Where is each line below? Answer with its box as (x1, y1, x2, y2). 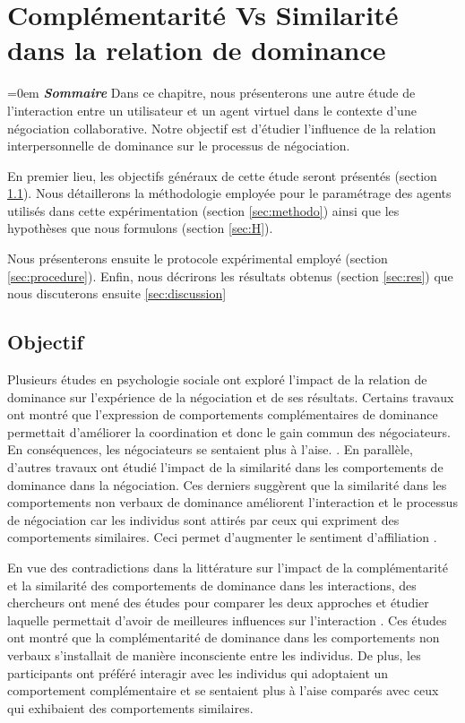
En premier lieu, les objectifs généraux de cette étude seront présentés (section (7, 166, 437, 185)
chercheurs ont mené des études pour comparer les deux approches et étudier (7, 593, 429, 612)
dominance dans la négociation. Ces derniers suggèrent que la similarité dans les (7, 475, 447, 494)
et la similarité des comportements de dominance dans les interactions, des (7, 575, 417, 594)
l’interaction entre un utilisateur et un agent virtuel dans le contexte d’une (7, 100, 417, 119)
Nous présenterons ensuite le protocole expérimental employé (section (7, 249, 388, 268)
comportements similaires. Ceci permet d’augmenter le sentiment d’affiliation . (7, 528, 437, 547)
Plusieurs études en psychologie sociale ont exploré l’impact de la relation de (7, 370, 427, 389)
